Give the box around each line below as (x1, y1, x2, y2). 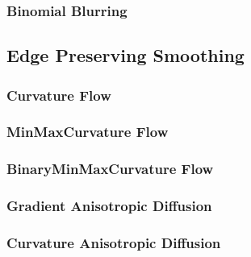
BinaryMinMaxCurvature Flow (6, 159, 214, 179)
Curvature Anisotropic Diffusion (6, 232, 221, 252)
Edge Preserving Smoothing (6, 43, 245, 68)
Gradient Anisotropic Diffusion (6, 196, 212, 216)
